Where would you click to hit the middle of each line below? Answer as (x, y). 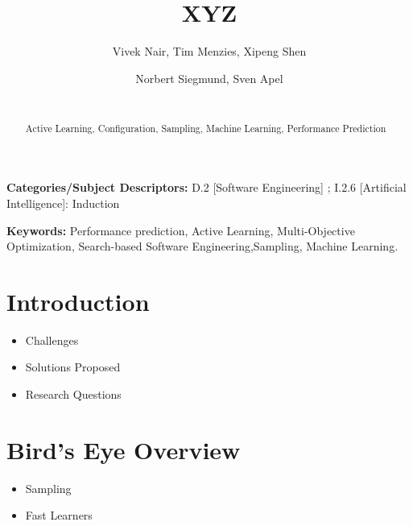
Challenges (52, 340)
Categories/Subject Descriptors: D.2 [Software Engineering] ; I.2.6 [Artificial (206, 187)
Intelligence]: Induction (63, 203)
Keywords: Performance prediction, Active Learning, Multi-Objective (181, 230)
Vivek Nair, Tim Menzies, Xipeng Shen (209, 51)
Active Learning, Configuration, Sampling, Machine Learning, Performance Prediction (206, 128)
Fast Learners (59, 515)
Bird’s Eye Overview (124, 449)
